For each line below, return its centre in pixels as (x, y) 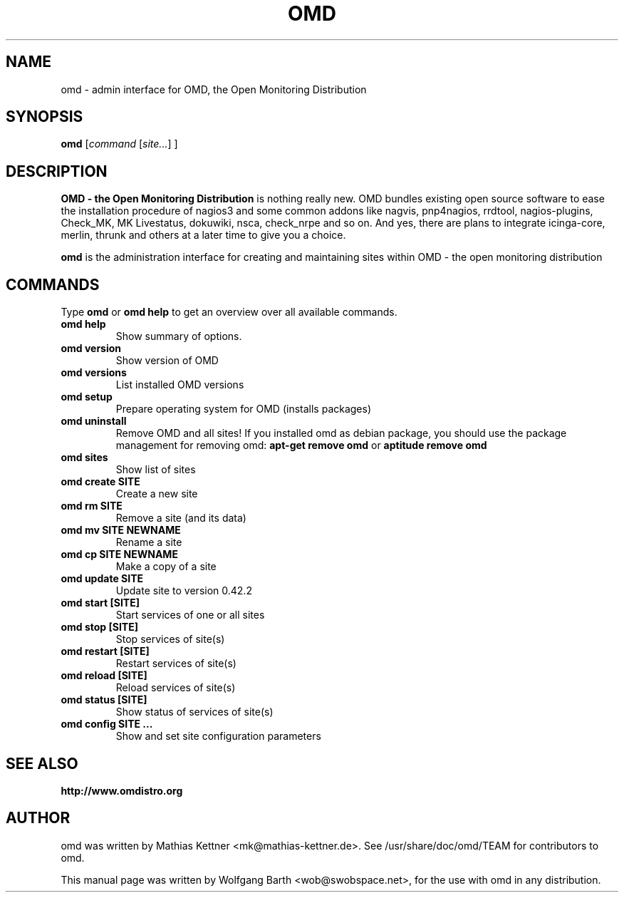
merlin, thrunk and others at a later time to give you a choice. (203, 235)
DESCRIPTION (57, 171)
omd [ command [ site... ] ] (119, 144)
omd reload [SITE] (104, 676)
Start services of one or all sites (190, 615)
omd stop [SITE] (99, 627)
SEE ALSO (42, 763)
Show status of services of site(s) (194, 712)
